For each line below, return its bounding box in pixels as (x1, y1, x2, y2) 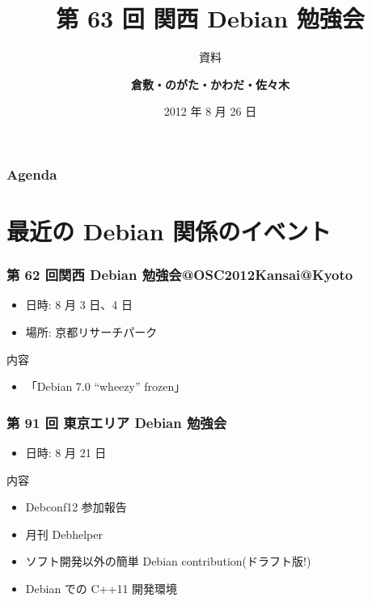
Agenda (6, 163, 57, 184)
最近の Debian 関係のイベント (6, 214, 332, 248)
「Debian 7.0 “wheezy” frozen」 (25, 378, 186, 395)
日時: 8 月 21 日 (25, 444, 107, 461)
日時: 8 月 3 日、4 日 (25, 296, 133, 313)
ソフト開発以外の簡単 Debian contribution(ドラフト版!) (25, 553, 311, 570)
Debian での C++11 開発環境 (25, 579, 178, 596)
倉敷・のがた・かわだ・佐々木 (131, 75, 290, 92)
